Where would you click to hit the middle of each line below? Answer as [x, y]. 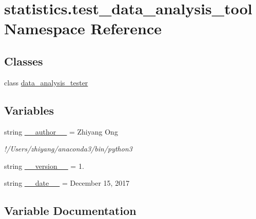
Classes [24, 61]
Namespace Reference [83, 28]
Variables [29, 110]
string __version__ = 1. [44, 166]
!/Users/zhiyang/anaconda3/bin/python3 [68, 149]
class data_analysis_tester [46, 82]
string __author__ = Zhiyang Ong [61, 131]
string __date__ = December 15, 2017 [67, 183]
